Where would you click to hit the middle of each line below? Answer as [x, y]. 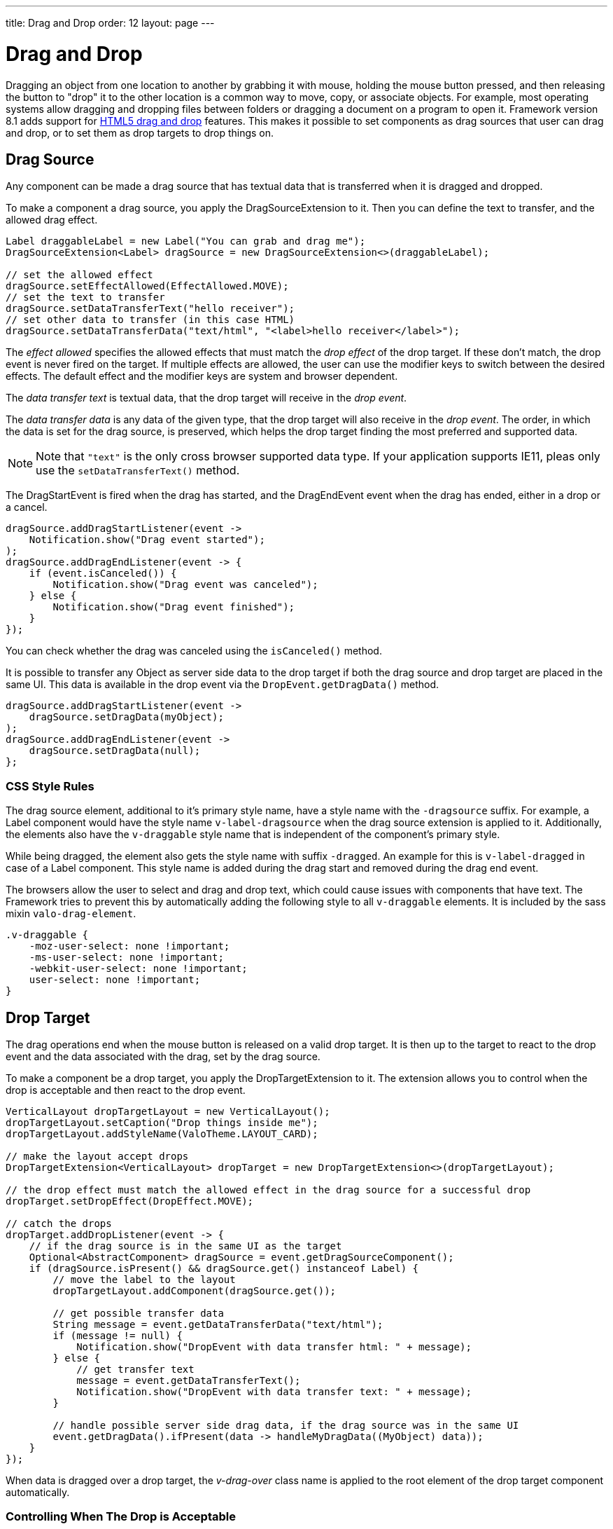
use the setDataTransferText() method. [138, 471]
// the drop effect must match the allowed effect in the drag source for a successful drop [268, 1189]
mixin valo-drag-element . [71, 914]
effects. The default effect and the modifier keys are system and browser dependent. [202, 376]
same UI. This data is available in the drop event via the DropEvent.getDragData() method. [223, 685]
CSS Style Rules [50, 786]
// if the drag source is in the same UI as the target [185, 1246]
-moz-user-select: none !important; [129, 946]
